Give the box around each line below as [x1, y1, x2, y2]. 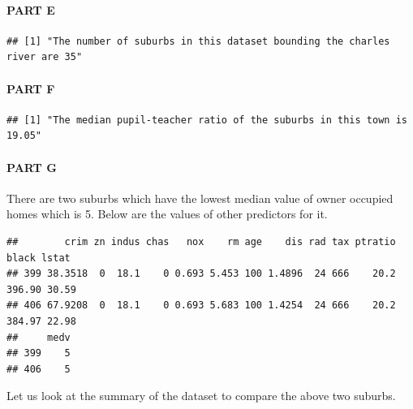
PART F [6, 80, 55, 97]
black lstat [6, 252, 71, 264]
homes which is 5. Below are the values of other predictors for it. [6, 205, 328, 222]
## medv [6, 331, 71, 343]
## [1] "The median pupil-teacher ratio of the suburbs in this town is [6, 114, 407, 126]
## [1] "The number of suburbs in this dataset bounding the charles [6, 35, 390, 47]
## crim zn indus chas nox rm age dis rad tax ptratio [6, 235, 396, 248]
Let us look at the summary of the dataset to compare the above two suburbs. [6, 387, 396, 404]
